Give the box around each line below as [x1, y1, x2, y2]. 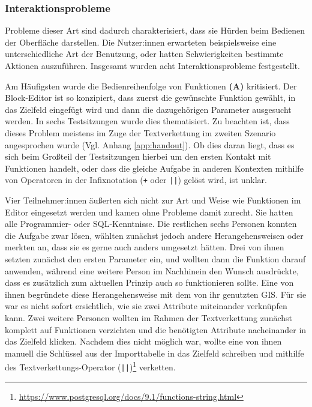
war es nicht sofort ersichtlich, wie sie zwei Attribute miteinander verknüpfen [5, 300, 287, 312]
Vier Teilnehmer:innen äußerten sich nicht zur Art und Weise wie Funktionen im [5, 194, 301, 206]
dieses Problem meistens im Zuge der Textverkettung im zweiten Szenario [5, 126, 276, 139]
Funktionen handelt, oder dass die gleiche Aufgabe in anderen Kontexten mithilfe [5, 161, 304, 174]
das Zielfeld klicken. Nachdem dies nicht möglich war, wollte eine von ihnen [5, 335, 282, 348]
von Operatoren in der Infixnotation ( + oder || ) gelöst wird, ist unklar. [5, 173, 267, 186]
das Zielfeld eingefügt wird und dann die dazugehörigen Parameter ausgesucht [5, 103, 292, 115]
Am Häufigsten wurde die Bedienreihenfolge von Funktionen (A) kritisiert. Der [5, 79, 297, 92]
